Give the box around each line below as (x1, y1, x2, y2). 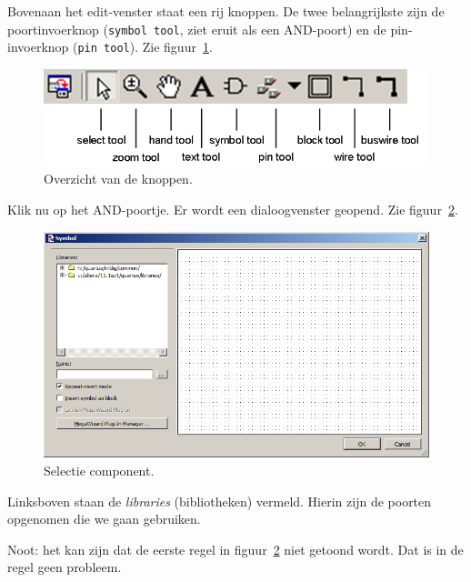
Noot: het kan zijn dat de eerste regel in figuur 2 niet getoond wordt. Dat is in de (7, 539, 464, 558)
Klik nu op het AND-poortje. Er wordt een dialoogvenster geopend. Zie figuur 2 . (7, 200, 458, 219)
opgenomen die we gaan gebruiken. (7, 509, 201, 528)
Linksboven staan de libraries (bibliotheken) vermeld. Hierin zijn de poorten (7, 491, 432, 510)
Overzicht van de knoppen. (44, 169, 193, 188)
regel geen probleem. (7, 557, 122, 577)
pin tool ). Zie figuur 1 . (77, 37, 213, 56)
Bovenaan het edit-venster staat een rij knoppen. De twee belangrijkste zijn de (7, 2, 445, 20)
